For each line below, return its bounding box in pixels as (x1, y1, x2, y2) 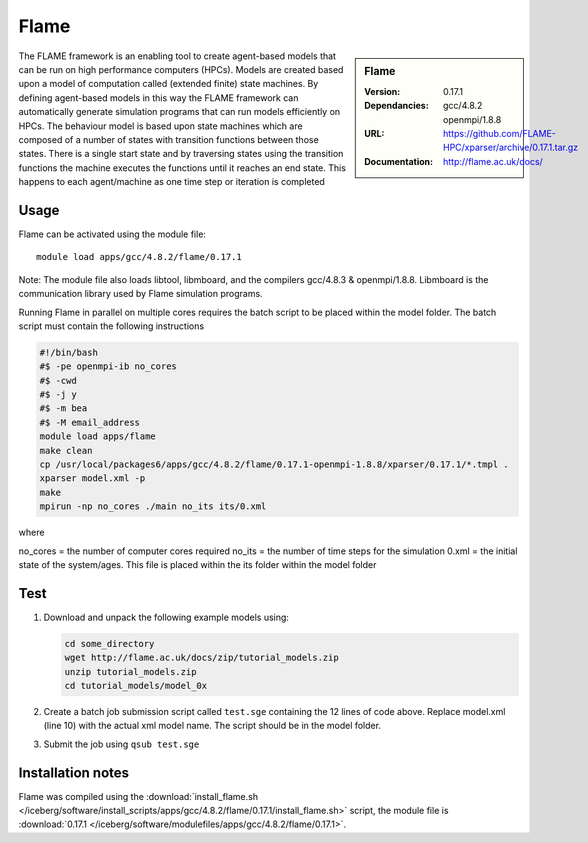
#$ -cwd (39, 375, 77, 386)
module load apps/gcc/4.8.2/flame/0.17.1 (36, 251, 242, 263)
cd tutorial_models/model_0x (64, 680, 208, 692)
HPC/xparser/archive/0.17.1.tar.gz (443, 141, 579, 154)
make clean (39, 445, 93, 456)
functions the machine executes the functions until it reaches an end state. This (18, 161, 347, 174)
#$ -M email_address (39, 416, 140, 428)
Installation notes (18, 764, 130, 781)
